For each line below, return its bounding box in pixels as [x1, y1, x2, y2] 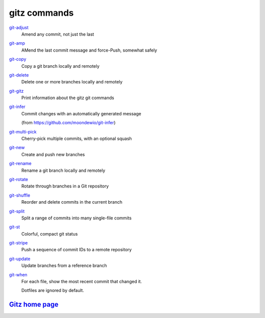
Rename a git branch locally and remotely [21, 167, 106, 173]
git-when [9, 271, 27, 277]
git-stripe [9, 240, 28, 246]
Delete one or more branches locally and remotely [21, 79, 123, 85]
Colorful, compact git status [21, 231, 78, 237]
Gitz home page [9, 300, 59, 309]
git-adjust [9, 25, 29, 30]
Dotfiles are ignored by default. [21, 288, 84, 293]
